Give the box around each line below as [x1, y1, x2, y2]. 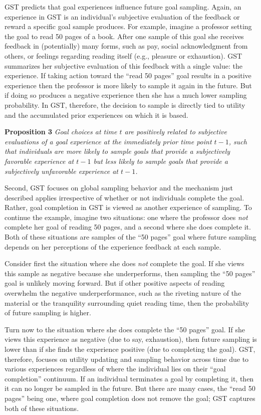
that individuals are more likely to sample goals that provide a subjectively [5, 146, 230, 156]
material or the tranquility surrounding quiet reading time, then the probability [5, 297, 249, 308]
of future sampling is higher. [5, 307, 91, 318]
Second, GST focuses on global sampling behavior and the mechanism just [5, 182, 233, 193]
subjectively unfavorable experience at [5, 165, 118, 176]
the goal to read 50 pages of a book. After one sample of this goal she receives [5, 31, 244, 41]
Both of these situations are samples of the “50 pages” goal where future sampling [5, 232, 256, 242]
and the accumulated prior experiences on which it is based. [5, 109, 188, 120]
